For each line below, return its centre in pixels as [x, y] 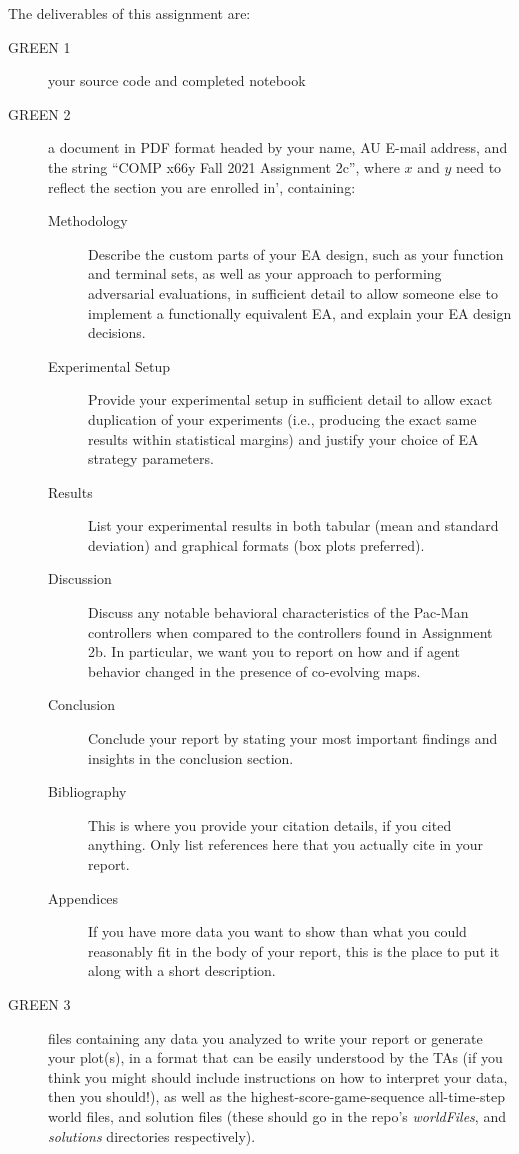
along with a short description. [182, 970]
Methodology [88, 220]
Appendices [83, 897]
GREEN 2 [39, 113]
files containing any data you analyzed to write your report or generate [265, 1037]
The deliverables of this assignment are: [129, 13]
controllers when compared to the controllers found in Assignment [290, 631]
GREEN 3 [39, 1003]
